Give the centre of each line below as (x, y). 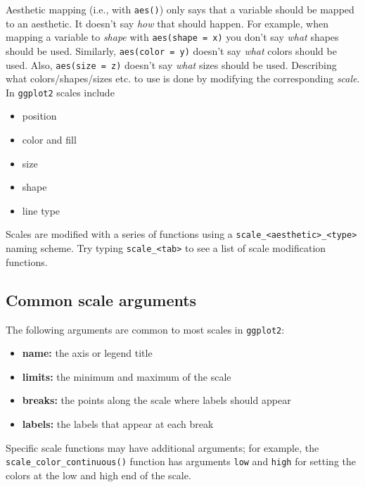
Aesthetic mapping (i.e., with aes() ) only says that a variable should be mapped (180, 9)
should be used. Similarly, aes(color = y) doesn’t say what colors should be (171, 50)
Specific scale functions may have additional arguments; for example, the (162, 447)
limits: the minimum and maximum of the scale (127, 376)
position (39, 116)
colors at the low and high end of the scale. (98, 475)
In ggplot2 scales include (60, 92)
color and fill (49, 140)
